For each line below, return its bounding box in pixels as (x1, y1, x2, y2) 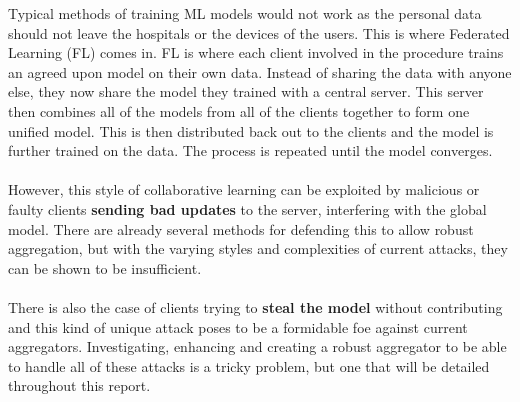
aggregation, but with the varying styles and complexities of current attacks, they (8, 238, 508, 259)
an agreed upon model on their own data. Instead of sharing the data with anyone (8, 61, 512, 82)
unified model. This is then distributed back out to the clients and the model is (8, 120, 494, 141)
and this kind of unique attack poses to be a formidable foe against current (8, 316, 468, 337)
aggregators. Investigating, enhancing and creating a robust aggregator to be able (8, 336, 507, 357)
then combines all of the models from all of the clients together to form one (8, 100, 470, 121)
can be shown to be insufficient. (8, 257, 202, 278)
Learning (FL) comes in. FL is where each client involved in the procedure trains (8, 42, 504, 63)
